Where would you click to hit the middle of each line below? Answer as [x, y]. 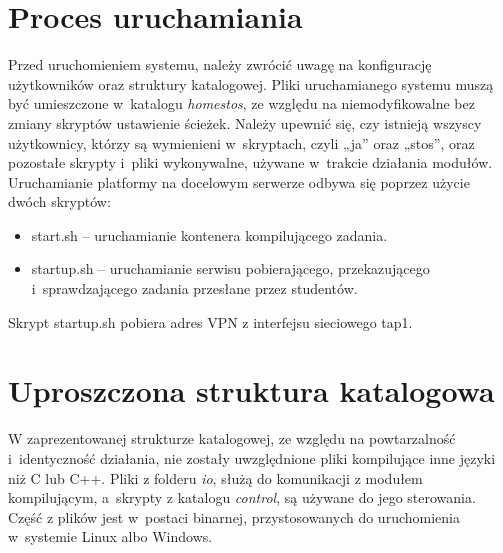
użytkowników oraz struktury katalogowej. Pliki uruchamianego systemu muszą [251, 83]
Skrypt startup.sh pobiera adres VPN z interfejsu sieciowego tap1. [210, 321]
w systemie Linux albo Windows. [110, 536]
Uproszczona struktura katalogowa [251, 390]
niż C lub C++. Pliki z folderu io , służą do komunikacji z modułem [215, 477]
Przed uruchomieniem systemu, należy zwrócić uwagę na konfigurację [220, 64]
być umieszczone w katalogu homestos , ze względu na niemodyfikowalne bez [241, 103]
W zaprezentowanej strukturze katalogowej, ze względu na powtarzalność [232, 438]
